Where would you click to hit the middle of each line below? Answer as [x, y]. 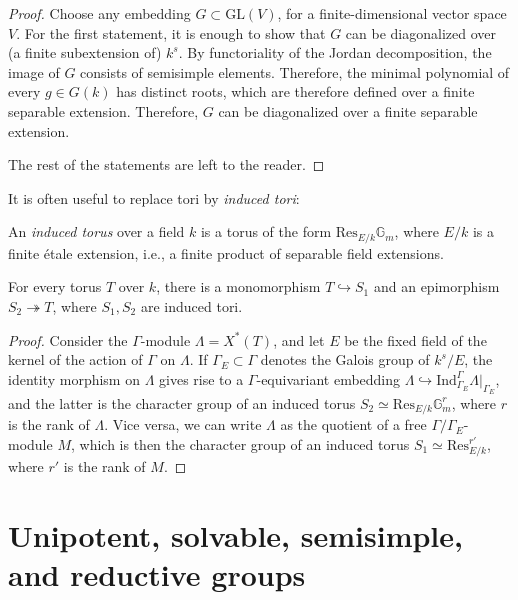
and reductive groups [157, 573]
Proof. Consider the [68, 339]
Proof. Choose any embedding [99, 13]
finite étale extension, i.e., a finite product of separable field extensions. [226, 252]
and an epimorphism [436, 286]
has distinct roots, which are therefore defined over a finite [295, 91]
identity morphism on [74, 378]
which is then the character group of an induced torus [244, 444]
